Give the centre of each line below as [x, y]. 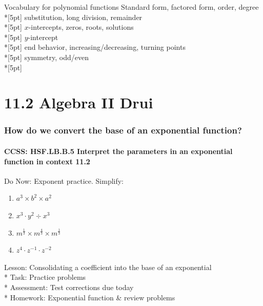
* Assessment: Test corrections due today [69, 287]
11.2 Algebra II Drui [79, 102]
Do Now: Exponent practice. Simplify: [64, 180]
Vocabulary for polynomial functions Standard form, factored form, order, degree [131, 7]
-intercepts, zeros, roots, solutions [81, 27]
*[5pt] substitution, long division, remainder [73, 17]
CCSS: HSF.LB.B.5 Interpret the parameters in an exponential [118, 151]
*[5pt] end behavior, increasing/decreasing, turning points [95, 47]
